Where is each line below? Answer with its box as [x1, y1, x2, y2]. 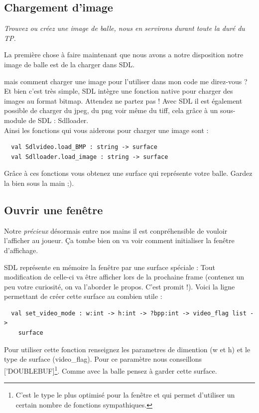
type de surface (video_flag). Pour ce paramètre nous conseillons [4, 354, 202, 364]
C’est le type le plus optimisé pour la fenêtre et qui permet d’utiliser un [15, 390, 235, 400]
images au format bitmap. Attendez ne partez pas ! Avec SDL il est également [4, 95, 243, 106]
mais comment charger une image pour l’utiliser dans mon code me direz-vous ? [4, 76, 248, 86]
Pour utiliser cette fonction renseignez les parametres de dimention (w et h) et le [4, 344, 251, 354]
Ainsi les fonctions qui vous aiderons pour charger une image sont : [4, 125, 209, 135]
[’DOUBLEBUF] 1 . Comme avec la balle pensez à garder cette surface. [4, 364, 217, 376]
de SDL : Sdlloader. [28, 115, 89, 125]
